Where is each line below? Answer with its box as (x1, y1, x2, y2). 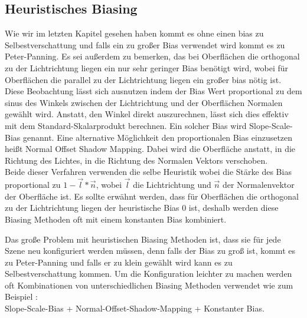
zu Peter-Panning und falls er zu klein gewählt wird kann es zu (5, 256, 233, 268)
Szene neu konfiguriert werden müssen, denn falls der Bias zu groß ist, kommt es (5, 244, 295, 257)
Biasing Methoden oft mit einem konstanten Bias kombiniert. (5, 213, 227, 225)
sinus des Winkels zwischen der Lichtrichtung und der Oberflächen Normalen (5, 96, 283, 108)
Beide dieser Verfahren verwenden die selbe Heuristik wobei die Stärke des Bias (5, 165, 292, 178)
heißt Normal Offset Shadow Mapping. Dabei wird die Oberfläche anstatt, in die (5, 143, 296, 155)
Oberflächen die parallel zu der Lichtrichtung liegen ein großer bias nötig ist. (5, 73, 282, 85)
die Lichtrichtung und (133, 178, 211, 191)
